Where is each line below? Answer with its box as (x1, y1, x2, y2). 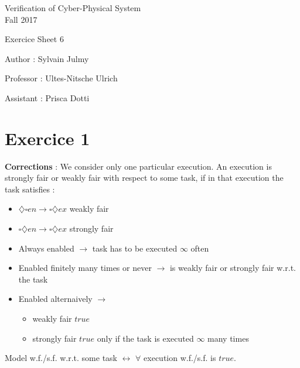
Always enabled (18, 242, 74, 254)
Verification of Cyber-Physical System (5, 2, 141, 13)
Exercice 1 (5, 126, 90, 150)
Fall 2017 (5, 13, 37, 25)
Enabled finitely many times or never (18, 262, 152, 274)
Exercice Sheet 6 (5, 33, 64, 45)
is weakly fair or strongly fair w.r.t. (169, 262, 296, 274)
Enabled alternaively (18, 293, 93, 305)
